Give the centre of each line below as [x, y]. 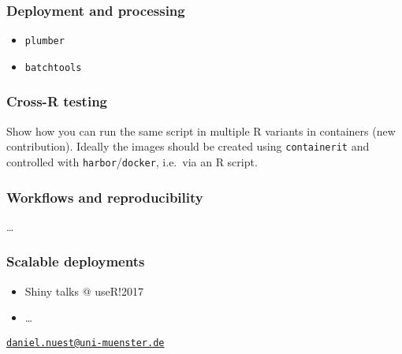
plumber [45, 41]
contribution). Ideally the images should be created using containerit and [188, 146]
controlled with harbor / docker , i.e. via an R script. [132, 162]
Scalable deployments [76, 261]
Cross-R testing [57, 101]
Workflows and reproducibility [105, 197]
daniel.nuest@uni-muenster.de [86, 343]
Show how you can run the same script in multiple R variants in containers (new [201, 130]
